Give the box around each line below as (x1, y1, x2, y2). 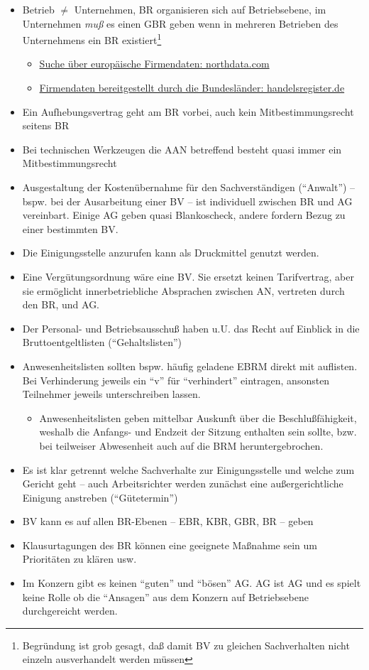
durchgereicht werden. (22, 603, 118, 618)
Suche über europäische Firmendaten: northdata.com (39, 56, 270, 71)
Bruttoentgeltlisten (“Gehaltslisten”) (22, 335, 182, 350)
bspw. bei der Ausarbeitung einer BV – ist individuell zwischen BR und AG (22, 193, 353, 208)
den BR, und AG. (22, 297, 100, 312)
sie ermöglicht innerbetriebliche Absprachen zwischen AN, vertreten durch (22, 283, 345, 298)
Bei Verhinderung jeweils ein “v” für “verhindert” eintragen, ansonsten (22, 372, 330, 387)
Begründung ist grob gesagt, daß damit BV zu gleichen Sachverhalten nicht (22, 637, 350, 652)
